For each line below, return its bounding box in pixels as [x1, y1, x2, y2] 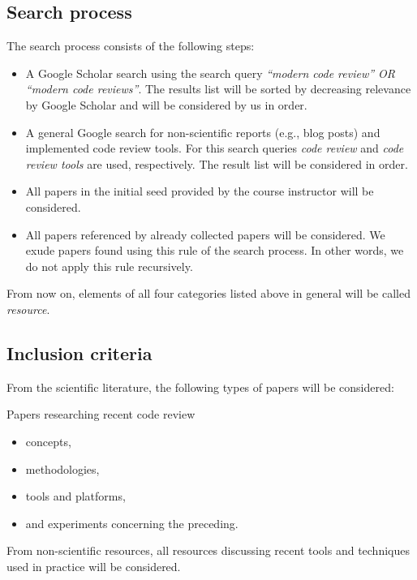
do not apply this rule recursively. [25, 257, 193, 274]
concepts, [25, 432, 71, 449]
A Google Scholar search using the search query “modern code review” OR [25, 64, 396, 81]
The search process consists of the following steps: [6, 37, 255, 54]
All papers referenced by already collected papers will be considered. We [25, 226, 385, 243]
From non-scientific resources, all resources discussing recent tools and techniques [6, 542, 410, 559]
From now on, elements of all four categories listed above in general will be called [6, 285, 411, 302]
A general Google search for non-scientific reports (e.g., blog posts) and [25, 123, 380, 140]
